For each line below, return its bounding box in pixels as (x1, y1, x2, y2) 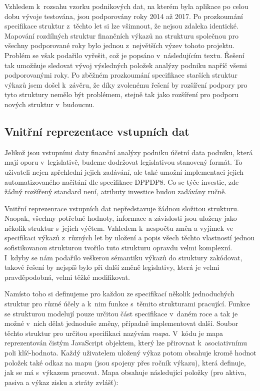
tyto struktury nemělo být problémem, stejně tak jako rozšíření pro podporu (4, 89, 238, 100)
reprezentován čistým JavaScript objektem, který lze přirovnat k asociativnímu (4, 337, 247, 348)
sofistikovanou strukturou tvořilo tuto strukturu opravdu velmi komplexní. (4, 242, 232, 253)
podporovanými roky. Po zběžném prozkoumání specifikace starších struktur (4, 70, 237, 80)
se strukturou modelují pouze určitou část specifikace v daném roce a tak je (4, 308, 238, 318)
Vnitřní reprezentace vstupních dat (4, 123, 189, 139)
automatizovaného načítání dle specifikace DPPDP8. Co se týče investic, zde (4, 176, 239, 187)
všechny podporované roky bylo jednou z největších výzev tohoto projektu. (4, 40, 234, 51)
